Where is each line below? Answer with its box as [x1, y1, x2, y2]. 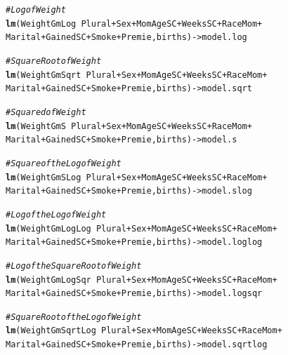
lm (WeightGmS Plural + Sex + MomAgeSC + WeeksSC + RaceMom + [6, 121, 252, 131]
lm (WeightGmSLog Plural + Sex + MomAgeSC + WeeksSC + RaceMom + [6, 172, 268, 182]
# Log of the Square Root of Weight [6, 260, 142, 271]
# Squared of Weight [6, 107, 86, 117]
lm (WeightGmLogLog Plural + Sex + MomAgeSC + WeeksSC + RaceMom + [6, 223, 277, 234]
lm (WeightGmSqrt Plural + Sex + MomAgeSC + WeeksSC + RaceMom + [6, 69, 268, 80]
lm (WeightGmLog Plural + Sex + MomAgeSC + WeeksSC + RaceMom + [6, 18, 263, 29]
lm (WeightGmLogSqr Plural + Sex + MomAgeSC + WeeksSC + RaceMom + [6, 274, 277, 285]
